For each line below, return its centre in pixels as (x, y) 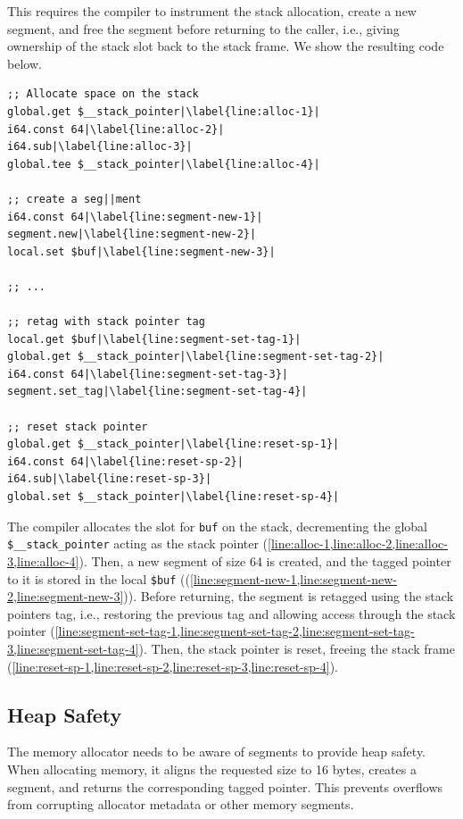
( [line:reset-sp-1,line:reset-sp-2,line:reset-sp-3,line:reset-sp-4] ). (173, 666)
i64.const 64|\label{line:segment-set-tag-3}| (148, 374)
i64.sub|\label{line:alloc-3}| (100, 147)
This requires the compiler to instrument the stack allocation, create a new (212, 11)
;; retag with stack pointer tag (106, 322)
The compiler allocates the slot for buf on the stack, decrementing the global (217, 526)
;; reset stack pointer (78, 426)
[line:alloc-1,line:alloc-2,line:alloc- (358, 543)
